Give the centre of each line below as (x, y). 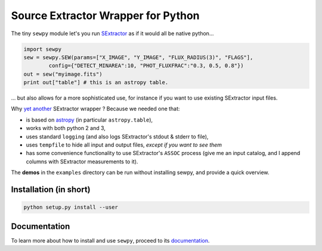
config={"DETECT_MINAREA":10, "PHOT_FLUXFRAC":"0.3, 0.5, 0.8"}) (146, 66)
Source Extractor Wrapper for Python (105, 16)
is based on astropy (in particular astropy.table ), (89, 120)
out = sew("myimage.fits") (63, 74)
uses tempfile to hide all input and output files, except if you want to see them (124, 145)
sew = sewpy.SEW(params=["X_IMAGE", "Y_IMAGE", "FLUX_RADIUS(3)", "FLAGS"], (138, 57)
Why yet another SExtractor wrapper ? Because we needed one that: (95, 109)
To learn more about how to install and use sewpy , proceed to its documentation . (110, 240)
